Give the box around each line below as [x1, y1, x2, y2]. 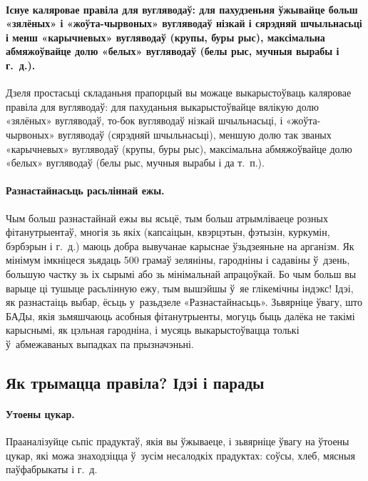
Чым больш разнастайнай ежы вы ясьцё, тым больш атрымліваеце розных [6, 210, 328, 225]
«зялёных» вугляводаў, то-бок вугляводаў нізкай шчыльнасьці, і [6, 113, 283, 128]
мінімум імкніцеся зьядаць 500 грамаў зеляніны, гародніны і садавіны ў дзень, [6, 252, 350, 267]
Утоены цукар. [6, 406, 75, 421]
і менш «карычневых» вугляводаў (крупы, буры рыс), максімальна [6, 29, 325, 44]
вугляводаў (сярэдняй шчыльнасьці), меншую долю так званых [58, 127, 332, 142]
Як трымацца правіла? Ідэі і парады [6, 371, 265, 393]
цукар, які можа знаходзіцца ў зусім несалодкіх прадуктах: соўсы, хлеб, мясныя [6, 447, 355, 462]
